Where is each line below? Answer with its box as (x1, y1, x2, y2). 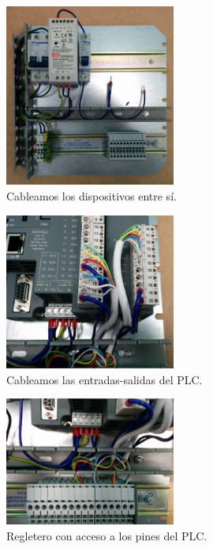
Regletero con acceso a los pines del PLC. (6, 527, 207, 543)
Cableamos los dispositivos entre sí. (6, 188, 177, 204)
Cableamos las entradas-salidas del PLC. (6, 371, 203, 387)
